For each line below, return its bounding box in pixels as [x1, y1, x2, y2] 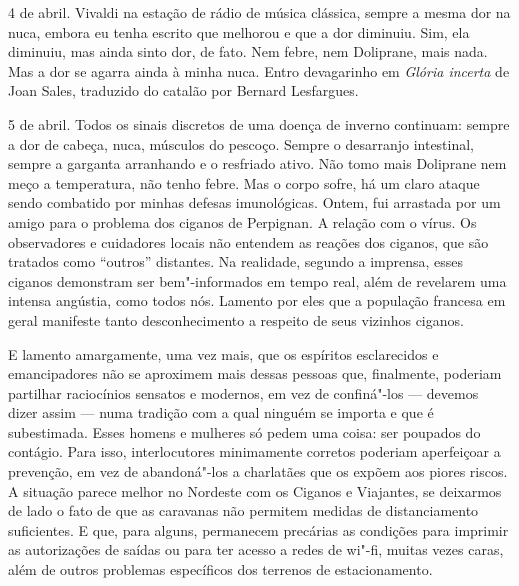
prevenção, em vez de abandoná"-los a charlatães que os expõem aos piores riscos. [8, 461, 508, 482]
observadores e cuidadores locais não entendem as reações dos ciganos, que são [8, 231, 489, 252]
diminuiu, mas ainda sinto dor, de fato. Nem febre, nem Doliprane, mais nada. [8, 41, 488, 62]
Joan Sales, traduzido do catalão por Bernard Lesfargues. [8, 80, 359, 101]
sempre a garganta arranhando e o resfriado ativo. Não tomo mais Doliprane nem [8, 153, 507, 174]
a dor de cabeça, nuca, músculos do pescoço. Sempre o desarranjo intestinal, [8, 133, 475, 154]
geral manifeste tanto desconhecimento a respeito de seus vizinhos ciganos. [8, 309, 464, 330]
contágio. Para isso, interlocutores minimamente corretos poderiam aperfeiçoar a [8, 441, 501, 462]
